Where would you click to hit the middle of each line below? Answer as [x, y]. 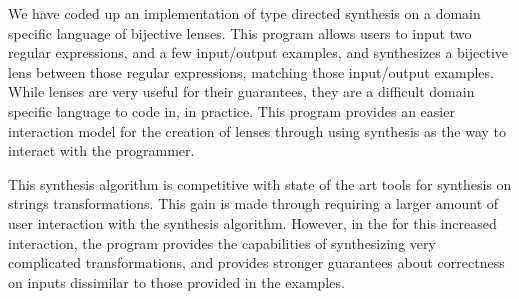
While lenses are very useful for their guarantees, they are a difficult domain [241, 91]
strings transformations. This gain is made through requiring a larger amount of [253, 203]
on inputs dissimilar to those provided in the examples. [176, 281]
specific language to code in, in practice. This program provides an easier [231, 110]
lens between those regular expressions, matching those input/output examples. [251, 71]
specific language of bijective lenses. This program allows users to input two [240, 32]
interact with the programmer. [101, 150]
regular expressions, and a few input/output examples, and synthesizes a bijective [258, 52]
